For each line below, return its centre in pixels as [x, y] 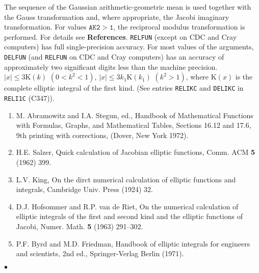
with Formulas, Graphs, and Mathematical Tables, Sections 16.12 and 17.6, [134, 125]
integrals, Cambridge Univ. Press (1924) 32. [84, 189]
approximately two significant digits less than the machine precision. [111, 66]
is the [244, 77]
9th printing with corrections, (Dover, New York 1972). [102, 135]
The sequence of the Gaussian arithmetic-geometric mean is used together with [128, 7]
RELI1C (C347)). [29, 98]
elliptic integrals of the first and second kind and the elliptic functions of [129, 216]
